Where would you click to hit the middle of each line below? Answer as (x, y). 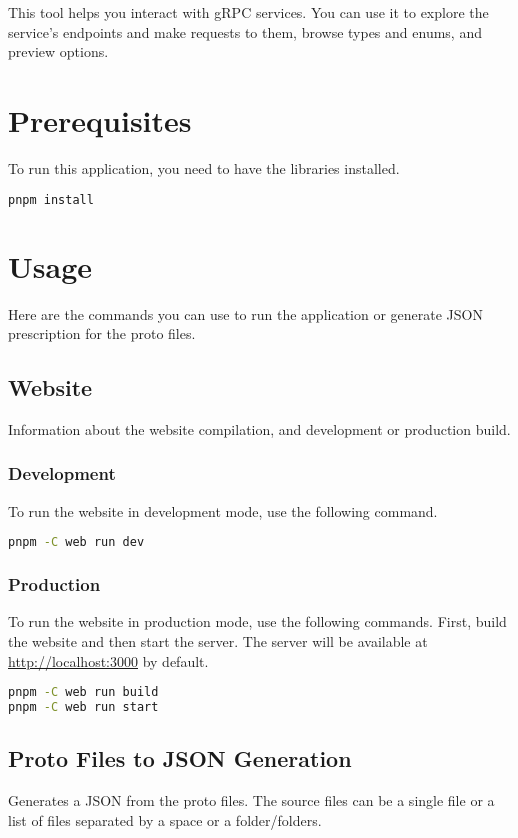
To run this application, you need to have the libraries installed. (204, 167)
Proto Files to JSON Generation (180, 758)
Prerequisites (100, 119)
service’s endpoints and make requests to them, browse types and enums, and (245, 31)
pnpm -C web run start (83, 707)
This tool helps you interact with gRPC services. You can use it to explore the (248, 12)
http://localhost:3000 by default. (108, 660)
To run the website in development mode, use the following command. (223, 510)
